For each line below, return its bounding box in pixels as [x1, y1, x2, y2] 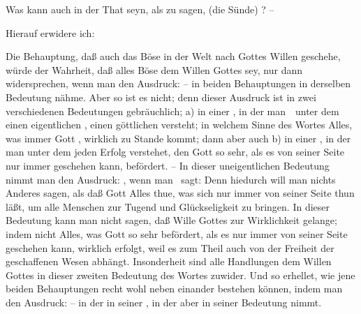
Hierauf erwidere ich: [6, 25, 95, 40]
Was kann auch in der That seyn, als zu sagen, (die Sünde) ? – [6, 2, 274, 16]
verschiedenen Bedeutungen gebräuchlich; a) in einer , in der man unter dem [6, 103, 339, 118]
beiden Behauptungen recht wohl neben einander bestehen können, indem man [6, 281, 343, 296]
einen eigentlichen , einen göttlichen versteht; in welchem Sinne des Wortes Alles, [6, 117, 353, 132]
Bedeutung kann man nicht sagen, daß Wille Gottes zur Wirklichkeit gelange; [6, 213, 337, 227]
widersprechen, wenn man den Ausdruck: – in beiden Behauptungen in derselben [6, 76, 351, 91]
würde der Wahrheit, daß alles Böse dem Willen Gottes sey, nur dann [6, 62, 303, 77]
